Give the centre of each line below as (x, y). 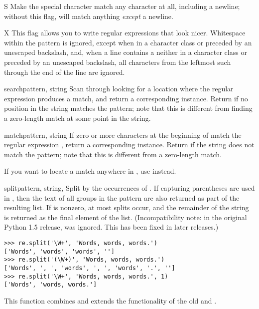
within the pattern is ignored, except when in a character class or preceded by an (128, 42)
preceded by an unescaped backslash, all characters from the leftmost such (118, 62)
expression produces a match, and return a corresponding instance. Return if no (126, 98)
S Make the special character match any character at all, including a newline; (122, 6)
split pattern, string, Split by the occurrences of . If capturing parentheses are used (129, 187)
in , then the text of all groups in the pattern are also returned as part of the (122, 197)
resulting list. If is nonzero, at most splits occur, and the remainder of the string (127, 207)
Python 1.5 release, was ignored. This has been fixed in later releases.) (111, 227)
